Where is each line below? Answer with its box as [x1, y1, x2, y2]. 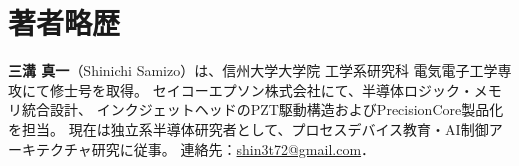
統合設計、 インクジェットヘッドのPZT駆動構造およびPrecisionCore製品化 [21, 99, 504, 120]
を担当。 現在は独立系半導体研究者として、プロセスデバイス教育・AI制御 [8, 118, 489, 139]
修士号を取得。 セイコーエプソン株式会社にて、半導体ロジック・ [49, 79, 474, 100]
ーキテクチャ [8, 138, 92, 159]
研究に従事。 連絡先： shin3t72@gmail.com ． [91, 138, 376, 159]
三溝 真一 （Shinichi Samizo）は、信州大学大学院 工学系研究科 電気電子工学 [8, 60, 498, 81]
